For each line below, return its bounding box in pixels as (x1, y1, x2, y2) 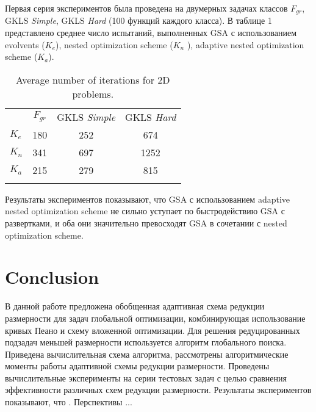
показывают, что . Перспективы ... (5, 396, 132, 408)
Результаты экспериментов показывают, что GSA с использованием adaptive (5, 192, 290, 205)
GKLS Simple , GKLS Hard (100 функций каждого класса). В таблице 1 (5, 14, 272, 27)
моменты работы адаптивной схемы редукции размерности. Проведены (5, 360, 270, 372)
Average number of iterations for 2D (16, 72, 170, 87)
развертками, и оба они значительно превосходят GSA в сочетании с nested (5, 217, 287, 229)
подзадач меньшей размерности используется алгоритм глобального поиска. (5, 336, 287, 349)
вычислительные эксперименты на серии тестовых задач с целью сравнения (5, 371, 287, 384)
